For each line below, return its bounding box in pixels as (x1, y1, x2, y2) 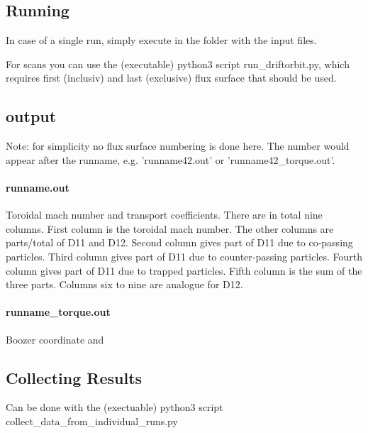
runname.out (6, 180, 69, 194)
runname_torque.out (6, 305, 111, 319)
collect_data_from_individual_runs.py (6, 413, 178, 428)
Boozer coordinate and (6, 331, 104, 346)
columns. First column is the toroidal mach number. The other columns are (6, 221, 334, 236)
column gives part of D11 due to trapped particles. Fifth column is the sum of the (6, 263, 362, 278)
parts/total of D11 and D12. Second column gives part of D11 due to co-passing (6, 235, 353, 250)
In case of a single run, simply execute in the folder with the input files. (6, 33, 317, 48)
